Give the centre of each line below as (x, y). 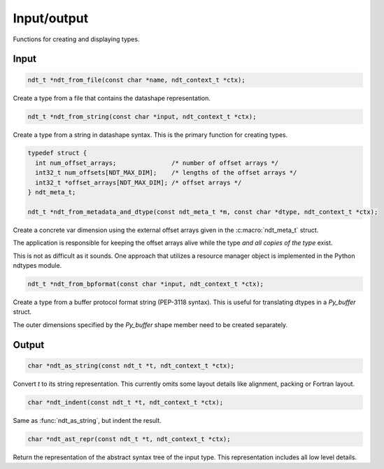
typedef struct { (57, 153)
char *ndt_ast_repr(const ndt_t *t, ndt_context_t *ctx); (129, 439)
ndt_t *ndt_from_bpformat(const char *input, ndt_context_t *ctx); (146, 284)
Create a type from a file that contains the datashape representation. (112, 98)
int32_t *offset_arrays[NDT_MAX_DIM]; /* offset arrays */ (138, 182)
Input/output (51, 18)
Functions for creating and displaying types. (76, 39)
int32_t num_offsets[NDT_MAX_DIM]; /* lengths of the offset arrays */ (166, 173)
